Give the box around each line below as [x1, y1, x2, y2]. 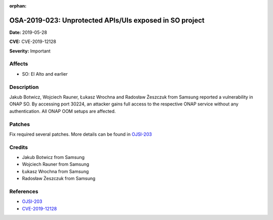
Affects [9, 61, 28, 68]
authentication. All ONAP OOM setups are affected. [9, 108, 116, 114]
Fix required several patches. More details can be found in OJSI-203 [9, 131, 152, 137]
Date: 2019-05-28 [9, 29, 48, 35]
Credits [9, 144, 28, 151]
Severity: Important [9, 48, 51, 54]
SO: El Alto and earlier [22, 71, 68, 77]
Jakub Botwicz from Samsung [22, 154, 85, 160]
